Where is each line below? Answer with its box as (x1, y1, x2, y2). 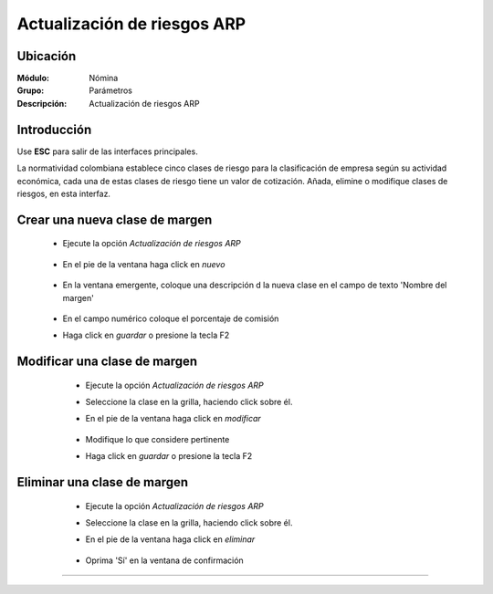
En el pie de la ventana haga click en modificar (85, 413, 262, 424)
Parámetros (89, 85, 132, 96)
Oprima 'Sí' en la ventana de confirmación (85, 555, 244, 566)
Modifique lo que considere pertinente (85, 433, 230, 444)
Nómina (89, 73, 119, 84)
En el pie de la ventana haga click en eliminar (85, 534, 256, 545)
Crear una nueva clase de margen (16, 212, 213, 227)
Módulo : (16, 73, 50, 84)
